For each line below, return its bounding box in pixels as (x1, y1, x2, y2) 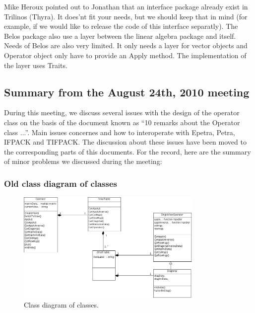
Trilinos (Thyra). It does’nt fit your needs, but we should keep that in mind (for (4, 11, 248, 21)
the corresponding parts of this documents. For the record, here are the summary (4, 146, 251, 156)
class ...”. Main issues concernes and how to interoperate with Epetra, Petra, (4, 127, 235, 137)
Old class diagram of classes (4, 177, 118, 189)
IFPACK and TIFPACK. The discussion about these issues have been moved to (4, 137, 247, 147)
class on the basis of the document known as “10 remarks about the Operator (4, 117, 240, 127)
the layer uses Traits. (4, 60, 67, 70)
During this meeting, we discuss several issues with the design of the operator (4, 107, 240, 118)
